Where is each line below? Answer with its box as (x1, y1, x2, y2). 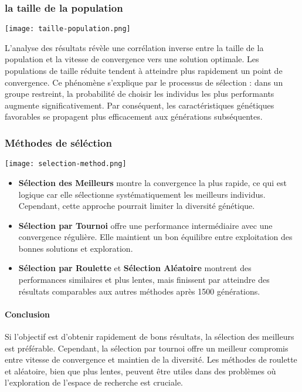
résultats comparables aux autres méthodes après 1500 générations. (18, 285, 260, 297)
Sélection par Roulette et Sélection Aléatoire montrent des (18, 262, 252, 274)
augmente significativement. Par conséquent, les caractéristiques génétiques (5, 99, 274, 111)
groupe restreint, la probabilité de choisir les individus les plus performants (5, 87, 274, 100)
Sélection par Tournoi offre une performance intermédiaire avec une (18, 219, 273, 231)
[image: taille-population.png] (5, 25, 131, 33)
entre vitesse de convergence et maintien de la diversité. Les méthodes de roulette (5, 353, 297, 366)
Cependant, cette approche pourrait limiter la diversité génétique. (18, 200, 255, 212)
